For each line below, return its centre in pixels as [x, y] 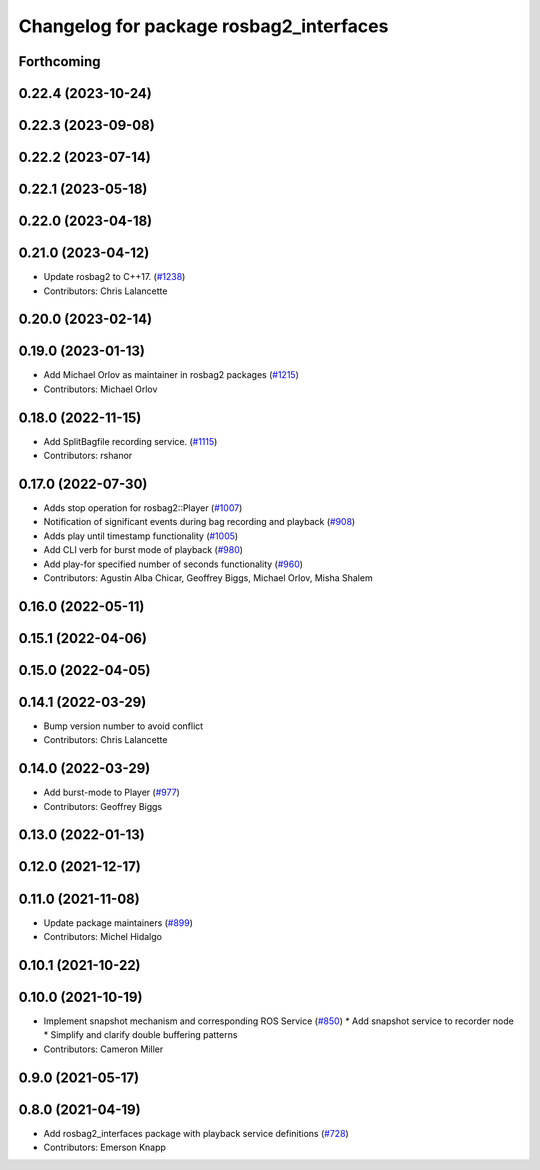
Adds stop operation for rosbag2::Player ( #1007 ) [143, 508]
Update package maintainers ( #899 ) [118, 922]
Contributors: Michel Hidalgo [102, 936]
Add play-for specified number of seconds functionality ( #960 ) [173, 564]
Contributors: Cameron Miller [103, 1049]
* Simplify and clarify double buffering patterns [140, 1035]
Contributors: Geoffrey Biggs [103, 806]
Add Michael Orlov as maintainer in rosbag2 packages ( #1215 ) [171, 375]
